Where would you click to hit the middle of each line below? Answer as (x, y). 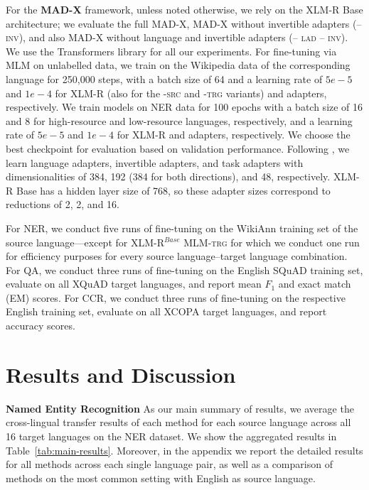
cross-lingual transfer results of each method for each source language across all (178, 422)
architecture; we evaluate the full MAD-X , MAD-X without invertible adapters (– (184, 23)
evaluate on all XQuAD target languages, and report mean (134, 284)
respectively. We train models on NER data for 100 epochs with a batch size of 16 (184, 107)
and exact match (315, 284)
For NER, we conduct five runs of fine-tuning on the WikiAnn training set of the (182, 228)
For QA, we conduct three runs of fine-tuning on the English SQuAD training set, (184, 269)
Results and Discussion (121, 374)
